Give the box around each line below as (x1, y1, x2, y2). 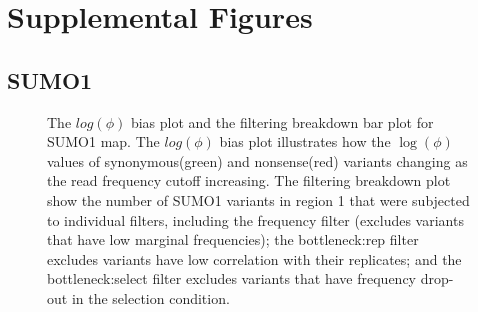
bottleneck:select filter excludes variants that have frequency (47, 268, 416, 289)
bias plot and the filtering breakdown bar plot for (130, 111, 434, 132)
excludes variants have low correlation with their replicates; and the (47, 248, 462, 269)
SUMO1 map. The (47, 131, 160, 152)
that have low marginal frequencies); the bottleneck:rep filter (47, 229, 419, 250)
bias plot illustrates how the (219, 131, 391, 152)
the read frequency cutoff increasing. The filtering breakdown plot (47, 170, 451, 191)
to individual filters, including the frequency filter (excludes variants (47, 209, 464, 230)
